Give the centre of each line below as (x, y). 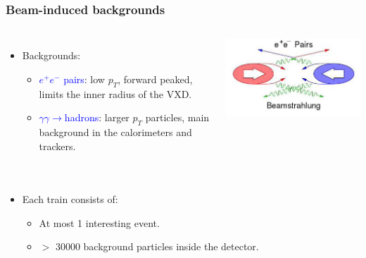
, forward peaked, (155, 79)
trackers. (57, 146)
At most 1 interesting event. (99, 222)
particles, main (177, 117)
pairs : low (84, 79)
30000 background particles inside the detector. (157, 246)
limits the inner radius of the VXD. (115, 93)
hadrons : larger (97, 117)
